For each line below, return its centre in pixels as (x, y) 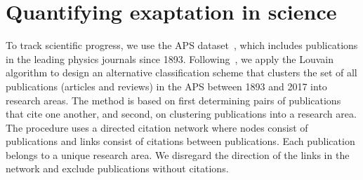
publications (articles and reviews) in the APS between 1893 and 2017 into (166, 86)
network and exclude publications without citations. (117, 168)
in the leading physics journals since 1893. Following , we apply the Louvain (170, 58)
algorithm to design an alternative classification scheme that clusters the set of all (181, 72)
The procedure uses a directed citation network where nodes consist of (157, 127)
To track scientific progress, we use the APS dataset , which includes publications (182, 45)
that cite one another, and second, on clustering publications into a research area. (181, 114)
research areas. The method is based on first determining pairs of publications (173, 100)
